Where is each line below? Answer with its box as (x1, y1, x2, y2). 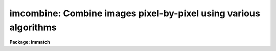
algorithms (9, 22, 57, 33)
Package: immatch (9, 39, 51, 45)
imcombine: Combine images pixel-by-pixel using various (9, 8, 260, 19)
